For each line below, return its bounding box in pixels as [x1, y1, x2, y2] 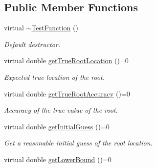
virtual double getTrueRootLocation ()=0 [4, 55, 129, 66]
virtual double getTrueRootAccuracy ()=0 [4, 88, 130, 98]
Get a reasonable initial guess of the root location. [4, 138, 153, 148]
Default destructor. [4, 39, 61, 49]
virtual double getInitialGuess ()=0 [4, 121, 110, 131]
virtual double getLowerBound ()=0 [4, 154, 111, 164]
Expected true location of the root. [4, 72, 105, 82]
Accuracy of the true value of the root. [4, 105, 118, 115]
